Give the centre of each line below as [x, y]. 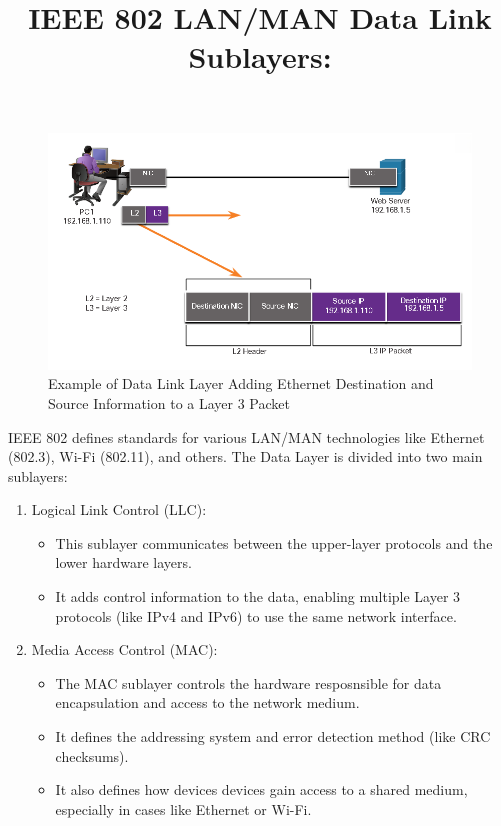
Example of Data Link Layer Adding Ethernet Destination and [241, 383]
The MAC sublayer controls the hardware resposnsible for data [248, 682]
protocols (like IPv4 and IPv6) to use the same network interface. [256, 615]
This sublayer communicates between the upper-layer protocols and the [274, 542]
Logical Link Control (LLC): [119, 509]
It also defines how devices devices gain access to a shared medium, [261, 789]
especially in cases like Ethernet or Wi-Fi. [183, 808]
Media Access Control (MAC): [124, 649]
